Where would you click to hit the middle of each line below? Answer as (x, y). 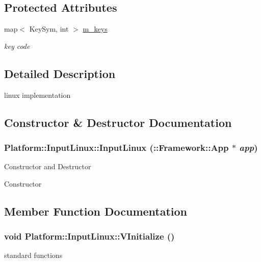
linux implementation (37, 95)
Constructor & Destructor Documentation (118, 122)
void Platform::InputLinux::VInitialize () (89, 236)
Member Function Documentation (96, 211)
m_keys (95, 29)
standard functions (33, 255)
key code (17, 46)
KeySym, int (49, 29)
